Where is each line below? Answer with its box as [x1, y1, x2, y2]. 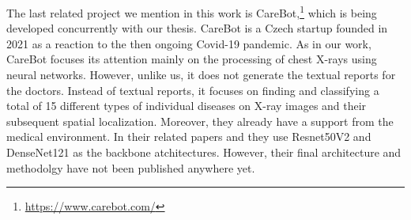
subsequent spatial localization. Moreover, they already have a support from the [6, 112, 394, 129]
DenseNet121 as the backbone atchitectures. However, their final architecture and [6, 144, 402, 160]
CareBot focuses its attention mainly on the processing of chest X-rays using [6, 51, 377, 67]
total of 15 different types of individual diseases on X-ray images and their [6, 97, 367, 114]
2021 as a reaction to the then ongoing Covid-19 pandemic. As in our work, [6, 35, 371, 51]
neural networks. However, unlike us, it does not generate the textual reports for [6, 66, 396, 83]
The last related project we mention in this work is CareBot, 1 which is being [6, 2, 377, 21]
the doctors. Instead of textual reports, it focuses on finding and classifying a [6, 82, 379, 98]
